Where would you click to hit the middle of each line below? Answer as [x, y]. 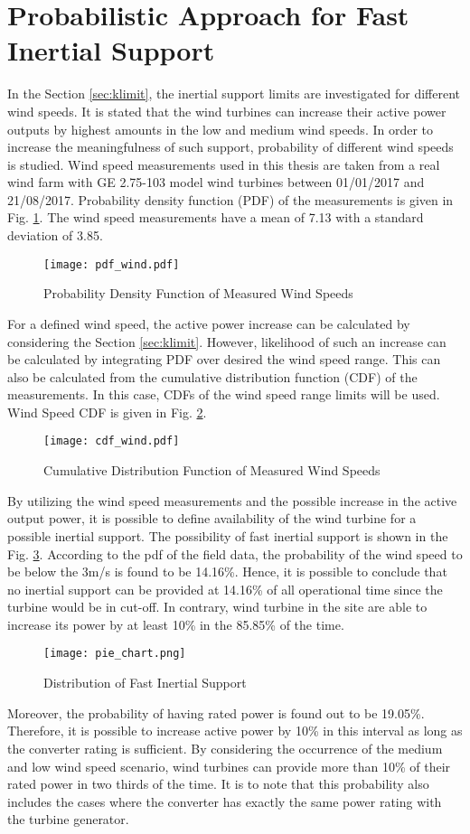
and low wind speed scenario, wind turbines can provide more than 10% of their [229, 766]
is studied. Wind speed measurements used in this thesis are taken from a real [224, 164]
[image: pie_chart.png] [115, 654]
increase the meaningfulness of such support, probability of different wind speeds [230, 147]
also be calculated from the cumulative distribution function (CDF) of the [212, 376]
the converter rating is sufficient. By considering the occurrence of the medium [225, 748]
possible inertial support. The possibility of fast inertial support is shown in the [228, 535]
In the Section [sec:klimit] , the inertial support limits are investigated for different [234, 94]
